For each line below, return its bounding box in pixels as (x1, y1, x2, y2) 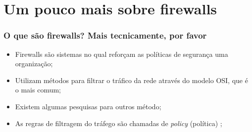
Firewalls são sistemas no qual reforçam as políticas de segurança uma (15, 48, 228, 59)
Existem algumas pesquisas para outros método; (15, 101, 161, 111)
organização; (15, 58, 53, 69)
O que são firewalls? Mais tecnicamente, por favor (3, 29, 207, 42)
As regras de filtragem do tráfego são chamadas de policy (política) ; (15, 118, 222, 128)
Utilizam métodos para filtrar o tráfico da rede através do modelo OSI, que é (15, 75, 248, 85)
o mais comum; (15, 85, 61, 95)
